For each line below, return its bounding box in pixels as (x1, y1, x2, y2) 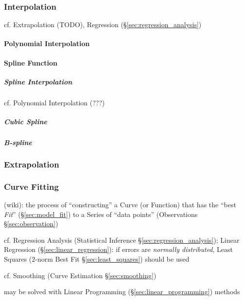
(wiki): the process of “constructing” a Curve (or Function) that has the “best (4, 200, 236, 210)
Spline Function (4, 57, 58, 67)
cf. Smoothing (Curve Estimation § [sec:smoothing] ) (4, 270, 157, 280)
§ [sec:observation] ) (4, 218, 58, 229)
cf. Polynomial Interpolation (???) (4, 97, 105, 107)
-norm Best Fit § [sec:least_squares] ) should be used (35, 253, 190, 264)
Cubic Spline (4, 116, 48, 126)
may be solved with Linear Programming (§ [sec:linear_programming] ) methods (4, 286, 240, 297)
